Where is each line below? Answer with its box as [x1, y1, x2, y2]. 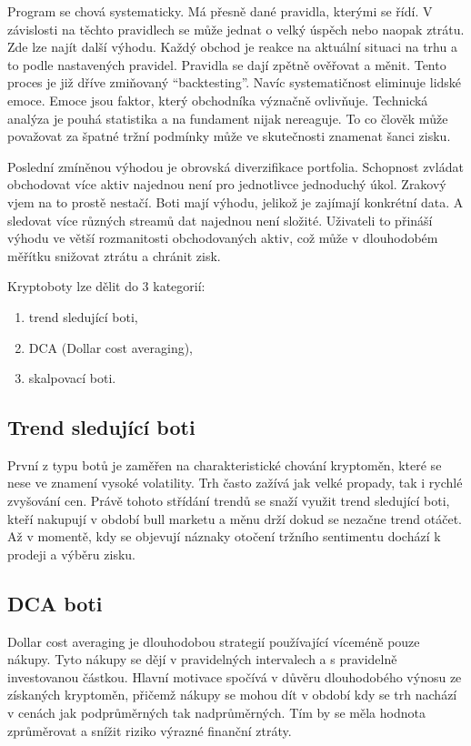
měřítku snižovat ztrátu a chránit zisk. [7, 246, 221, 265]
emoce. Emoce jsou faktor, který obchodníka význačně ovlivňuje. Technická [7, 90, 428, 109]
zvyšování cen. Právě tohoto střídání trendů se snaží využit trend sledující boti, [7, 491, 450, 510]
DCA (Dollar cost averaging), [28, 338, 194, 357]
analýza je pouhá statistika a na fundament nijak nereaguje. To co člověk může [7, 108, 448, 127]
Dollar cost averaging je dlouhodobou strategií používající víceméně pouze [7, 631, 420, 650]
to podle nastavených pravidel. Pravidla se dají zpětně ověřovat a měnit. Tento [7, 55, 446, 74]
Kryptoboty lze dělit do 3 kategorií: [7, 277, 205, 296]
